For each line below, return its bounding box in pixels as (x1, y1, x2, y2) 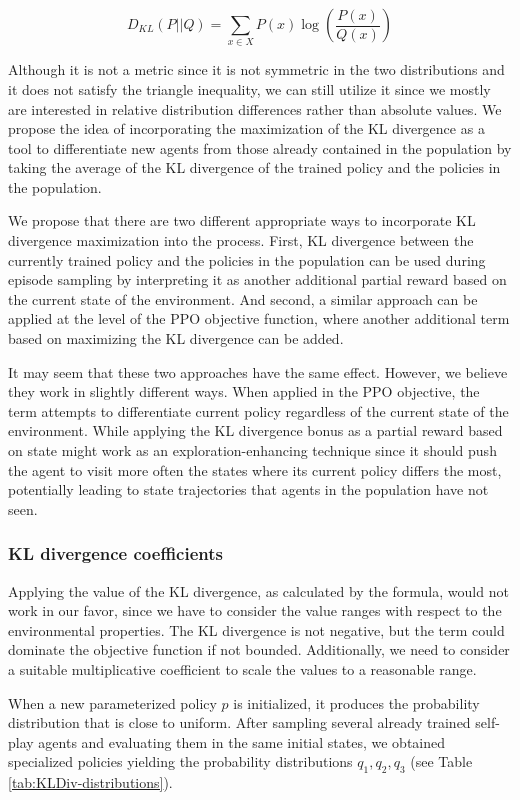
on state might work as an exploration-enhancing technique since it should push (8, 440, 497, 461)
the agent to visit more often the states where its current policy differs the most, (8, 459, 502, 480)
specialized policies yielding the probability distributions (8, 751, 353, 772)
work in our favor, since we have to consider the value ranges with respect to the (8, 600, 502, 621)
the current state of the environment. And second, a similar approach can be (8, 288, 478, 309)
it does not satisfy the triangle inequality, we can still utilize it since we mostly (8, 78, 491, 99)
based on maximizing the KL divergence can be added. (8, 328, 344, 349)
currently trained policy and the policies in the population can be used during (8, 249, 486, 270)
